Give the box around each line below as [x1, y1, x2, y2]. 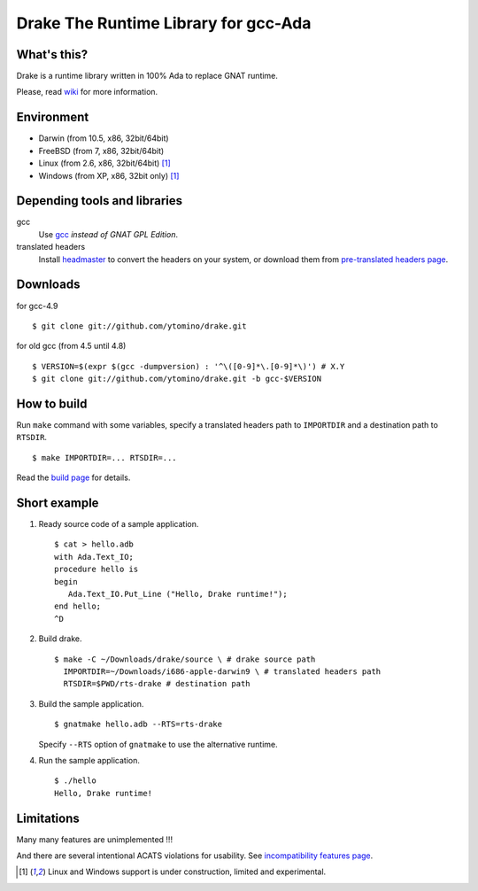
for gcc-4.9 [16, 300, 58, 311]
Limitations [16, 810, 80, 825]
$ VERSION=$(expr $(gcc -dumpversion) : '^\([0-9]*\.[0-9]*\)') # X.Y [32, 361, 345, 371]
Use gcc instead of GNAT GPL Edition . [38, 229, 179, 239]
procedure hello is [54, 564, 139, 575]
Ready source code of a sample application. [38, 519, 199, 530]
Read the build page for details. [16, 472, 131, 483]
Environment [16, 110, 89, 125]
